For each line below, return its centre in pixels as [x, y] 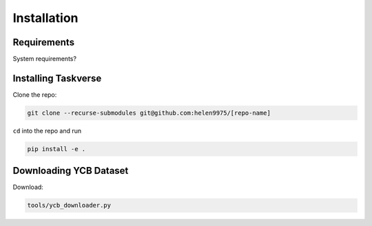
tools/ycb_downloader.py [69, 205]
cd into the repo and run [47, 131]
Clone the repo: [35, 94]
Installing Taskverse [57, 78]
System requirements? [45, 59]
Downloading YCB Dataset [71, 171]
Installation [45, 18]
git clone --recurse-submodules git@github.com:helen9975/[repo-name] [149, 113]
